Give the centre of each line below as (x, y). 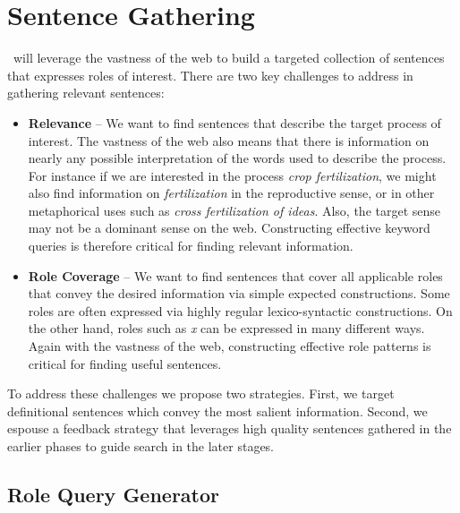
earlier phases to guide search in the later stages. (141, 446)
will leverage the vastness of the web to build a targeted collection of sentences (229, 58)
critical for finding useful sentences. (125, 363)
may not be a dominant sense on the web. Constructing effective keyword (229, 228)
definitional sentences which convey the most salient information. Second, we (217, 410)
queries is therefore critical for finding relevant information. (191, 246)
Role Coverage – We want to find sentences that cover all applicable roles (235, 275)
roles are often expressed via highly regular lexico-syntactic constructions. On (240, 310)
